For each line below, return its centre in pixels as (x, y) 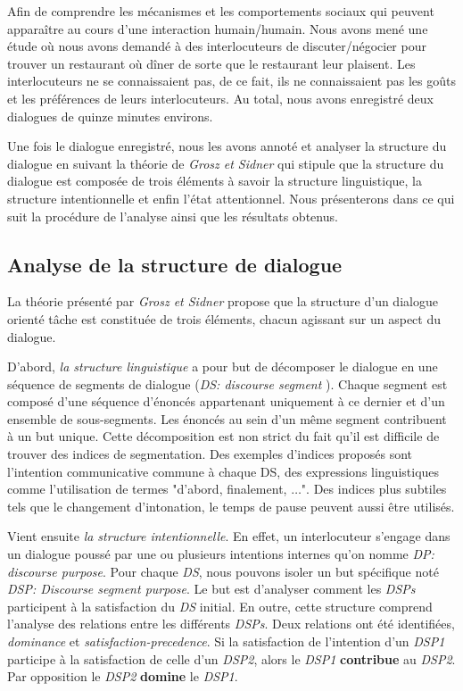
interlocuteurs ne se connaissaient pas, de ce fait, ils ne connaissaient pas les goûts (231, 81)
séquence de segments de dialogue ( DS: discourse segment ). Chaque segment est (227, 383)
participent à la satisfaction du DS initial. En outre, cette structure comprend (220, 606)
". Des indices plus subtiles (374, 489)
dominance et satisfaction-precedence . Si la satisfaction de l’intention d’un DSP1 (226, 641)
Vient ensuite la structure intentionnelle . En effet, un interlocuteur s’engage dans (229, 536)
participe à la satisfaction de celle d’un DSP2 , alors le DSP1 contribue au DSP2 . (231, 658)
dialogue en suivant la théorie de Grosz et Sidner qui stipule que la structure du (226, 163)
